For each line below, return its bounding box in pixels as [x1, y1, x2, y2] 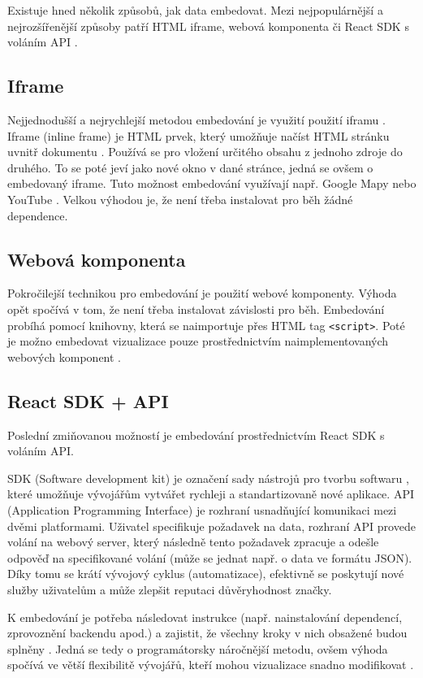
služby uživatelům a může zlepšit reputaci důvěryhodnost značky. [7, 580, 332, 598]
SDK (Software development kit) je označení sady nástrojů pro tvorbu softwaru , [7, 469, 409, 486]
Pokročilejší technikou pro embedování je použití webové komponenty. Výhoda [7, 285, 397, 302]
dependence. [7, 206, 68, 224]
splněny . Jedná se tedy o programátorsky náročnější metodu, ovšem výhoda [7, 640, 388, 657]
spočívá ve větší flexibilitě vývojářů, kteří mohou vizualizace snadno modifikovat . [7, 656, 414, 673]
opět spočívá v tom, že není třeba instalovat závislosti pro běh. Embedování [7, 300, 385, 317]
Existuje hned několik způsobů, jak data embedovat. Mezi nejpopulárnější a [7, 2, 383, 18]
